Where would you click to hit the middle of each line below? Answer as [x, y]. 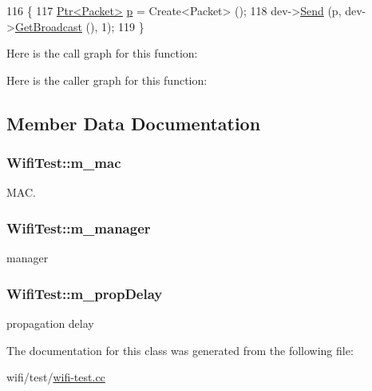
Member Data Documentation [134, 123]
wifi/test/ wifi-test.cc [56, 377]
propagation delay [50, 323]
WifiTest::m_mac [64, 163]
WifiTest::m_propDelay [85, 293]
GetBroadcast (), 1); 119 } [79, 26]
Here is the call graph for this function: [102, 53]
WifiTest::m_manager [79, 227]
